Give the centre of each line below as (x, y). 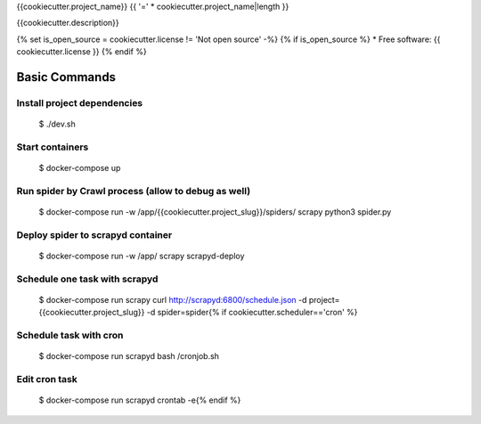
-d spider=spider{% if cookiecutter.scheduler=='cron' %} (252, 313)
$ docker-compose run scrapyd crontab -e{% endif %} (140, 400)
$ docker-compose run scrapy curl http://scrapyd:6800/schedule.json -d (173, 299)
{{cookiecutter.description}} (68, 23)
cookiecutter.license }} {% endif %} (82, 52)
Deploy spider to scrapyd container (94, 234)
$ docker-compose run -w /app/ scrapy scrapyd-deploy (142, 256)
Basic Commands (66, 77)
